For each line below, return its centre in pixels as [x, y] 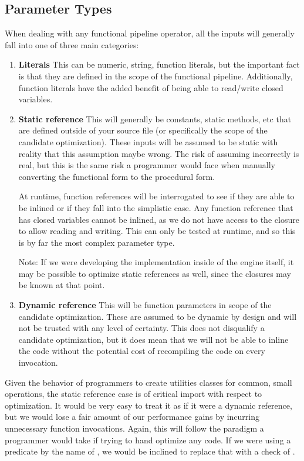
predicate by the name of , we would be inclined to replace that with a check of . [150, 451]
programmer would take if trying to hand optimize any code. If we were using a [148, 440]
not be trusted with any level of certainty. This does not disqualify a [141, 328]
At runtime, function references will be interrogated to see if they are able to [156, 196]
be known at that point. [62, 285]
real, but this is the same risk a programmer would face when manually [147, 165]
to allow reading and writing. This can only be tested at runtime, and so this [157, 231]
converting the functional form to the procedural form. [117, 176]
